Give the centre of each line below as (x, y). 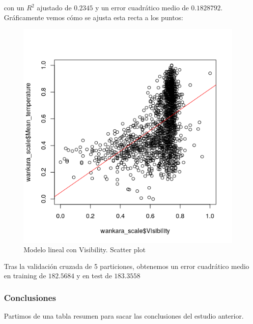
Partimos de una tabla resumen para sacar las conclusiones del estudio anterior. (124, 316)
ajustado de (54, 7)
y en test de (94, 276)
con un (14, 7)
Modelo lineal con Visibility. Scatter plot (85, 250)
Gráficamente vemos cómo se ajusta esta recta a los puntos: (94, 17)
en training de (25, 276)
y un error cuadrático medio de (142, 7)
